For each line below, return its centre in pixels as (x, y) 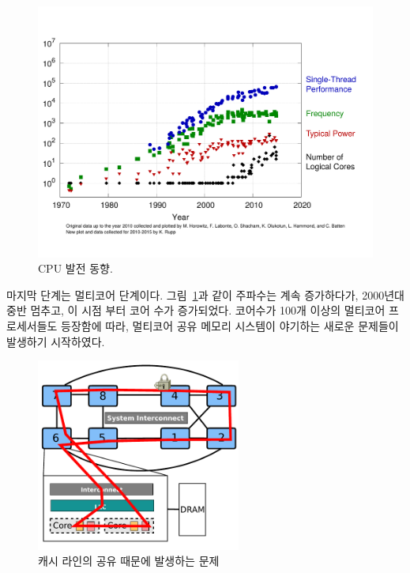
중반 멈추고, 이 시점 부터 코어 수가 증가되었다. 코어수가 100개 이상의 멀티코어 (196, 310)
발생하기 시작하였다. (56, 341)
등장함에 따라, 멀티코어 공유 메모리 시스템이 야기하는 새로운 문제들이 (230, 325)
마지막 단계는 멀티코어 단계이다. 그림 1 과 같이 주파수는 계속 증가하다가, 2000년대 (205, 294)
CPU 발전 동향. (75, 268)
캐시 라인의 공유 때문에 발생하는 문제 (129, 561)
